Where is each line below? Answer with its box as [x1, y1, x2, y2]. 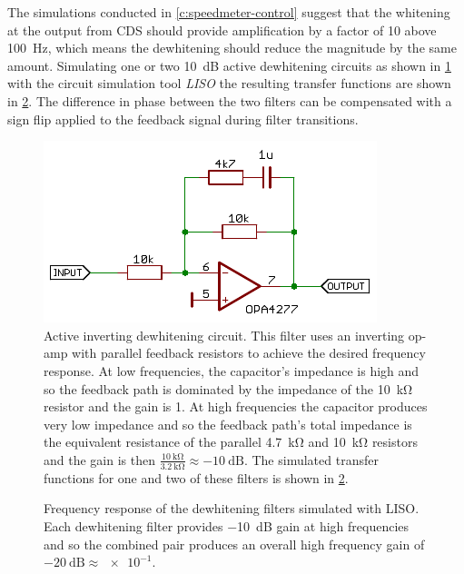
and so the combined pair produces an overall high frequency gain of [44, 534, 425, 553]
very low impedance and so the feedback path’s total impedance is [44, 414, 412, 433]
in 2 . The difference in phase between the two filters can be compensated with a [7, 91, 452, 110]
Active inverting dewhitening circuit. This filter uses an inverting [44, 325, 405, 344]
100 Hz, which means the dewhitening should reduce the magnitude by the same [7, 38, 457, 57]
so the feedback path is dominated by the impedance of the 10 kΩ [44, 379, 413, 398]
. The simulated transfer [243, 450, 379, 469]
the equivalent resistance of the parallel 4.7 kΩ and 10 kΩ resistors [44, 432, 418, 451]
